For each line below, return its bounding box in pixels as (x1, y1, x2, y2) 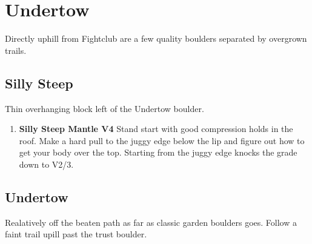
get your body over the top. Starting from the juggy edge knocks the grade (19, 146, 297, 159)
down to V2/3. (19, 157, 74, 170)
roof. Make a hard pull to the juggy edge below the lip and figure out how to (19, 134, 305, 147)
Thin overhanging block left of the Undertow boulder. (5, 102, 204, 114)
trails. (5, 44, 27, 56)
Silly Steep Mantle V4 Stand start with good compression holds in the (19, 122, 293, 135)
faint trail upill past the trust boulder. (5, 228, 147, 240)
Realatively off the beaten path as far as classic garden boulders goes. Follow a (5, 216, 297, 228)
